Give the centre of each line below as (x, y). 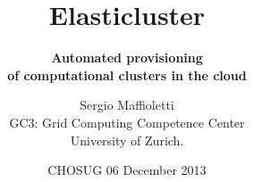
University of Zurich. (127, 140)
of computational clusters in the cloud (127, 74)
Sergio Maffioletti (127, 105)
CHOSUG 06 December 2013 (127, 170)
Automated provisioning (127, 58)
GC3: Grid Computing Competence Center (127, 122)
